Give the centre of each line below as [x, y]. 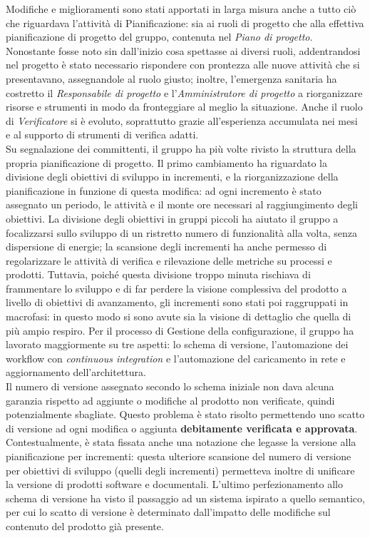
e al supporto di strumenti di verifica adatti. [102, 134]
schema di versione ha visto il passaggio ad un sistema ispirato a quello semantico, [185, 498]
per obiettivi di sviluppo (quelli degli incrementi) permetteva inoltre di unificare [180, 470]
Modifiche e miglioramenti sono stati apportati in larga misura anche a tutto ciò [181, 9]
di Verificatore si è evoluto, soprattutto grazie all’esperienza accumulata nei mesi [182, 120]
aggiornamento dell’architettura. [76, 372]
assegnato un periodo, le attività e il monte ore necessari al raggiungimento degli [182, 204]
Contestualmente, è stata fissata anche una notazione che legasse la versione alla [181, 442]
